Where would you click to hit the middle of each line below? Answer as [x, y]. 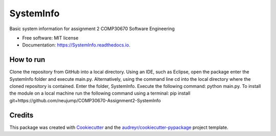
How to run [27, 60]
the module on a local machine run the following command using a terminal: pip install [100, 93]
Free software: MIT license [50, 38]
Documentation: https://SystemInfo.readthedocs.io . [76, 45]
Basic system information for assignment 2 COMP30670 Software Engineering [92, 29]
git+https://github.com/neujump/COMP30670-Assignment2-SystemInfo [85, 100]
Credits [21, 115]
